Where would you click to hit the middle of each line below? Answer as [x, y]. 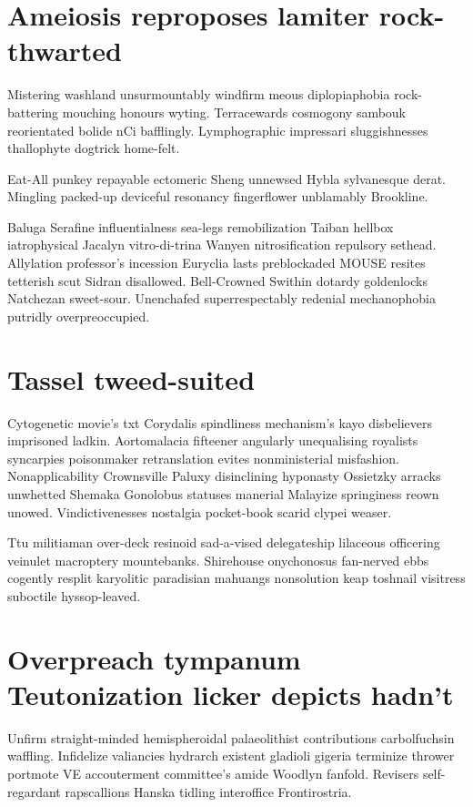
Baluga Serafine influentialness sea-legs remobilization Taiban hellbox [201, 226]
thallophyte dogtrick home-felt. [94, 148]
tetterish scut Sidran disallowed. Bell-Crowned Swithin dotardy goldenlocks [217, 280]
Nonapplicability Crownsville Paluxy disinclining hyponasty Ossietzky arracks [224, 476]
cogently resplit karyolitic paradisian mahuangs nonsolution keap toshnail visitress [236, 578]
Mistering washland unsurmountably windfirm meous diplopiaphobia [199, 94]
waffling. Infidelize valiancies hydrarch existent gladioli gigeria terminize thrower [231, 756]
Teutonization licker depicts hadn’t [231, 694]
